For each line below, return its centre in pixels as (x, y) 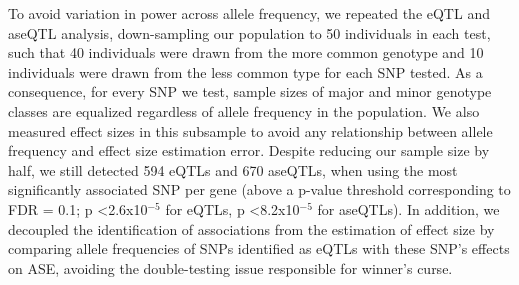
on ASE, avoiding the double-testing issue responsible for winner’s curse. (230, 267)
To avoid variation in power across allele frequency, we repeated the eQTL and (249, 13)
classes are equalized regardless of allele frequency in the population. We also (244, 110)
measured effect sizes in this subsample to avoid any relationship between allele (250, 130)
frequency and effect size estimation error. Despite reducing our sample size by (249, 150)
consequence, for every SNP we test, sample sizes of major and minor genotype (250, 91)
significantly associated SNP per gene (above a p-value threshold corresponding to (259, 189)
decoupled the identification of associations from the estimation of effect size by (251, 228)
